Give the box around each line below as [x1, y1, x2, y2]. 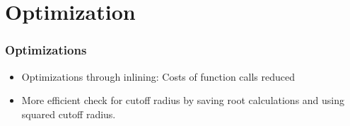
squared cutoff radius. [21, 106, 116, 121]
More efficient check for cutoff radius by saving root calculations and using [21, 93, 345, 108]
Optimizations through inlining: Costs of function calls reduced [21, 69, 296, 84]
